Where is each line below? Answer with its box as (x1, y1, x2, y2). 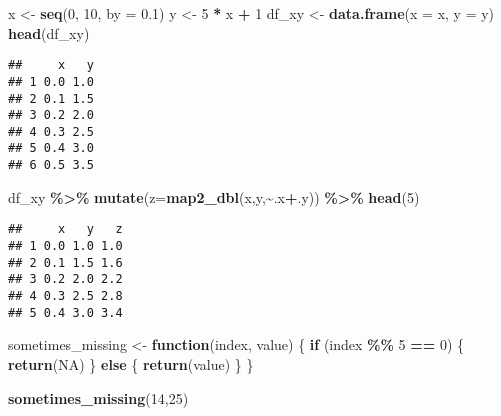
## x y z (8, 222, 123, 237)
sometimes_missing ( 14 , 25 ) (8, 387, 189, 408)
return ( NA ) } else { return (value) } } (8, 353, 254, 374)
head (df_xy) (8, 22, 90, 43)
